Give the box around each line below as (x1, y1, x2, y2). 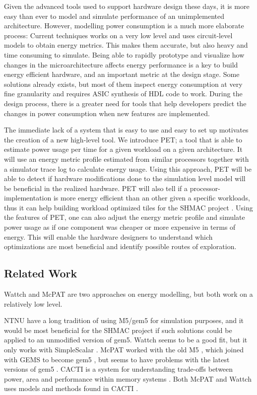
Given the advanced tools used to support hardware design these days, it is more (4, 1, 250, 11)
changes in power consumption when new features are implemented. (4, 108, 210, 118)
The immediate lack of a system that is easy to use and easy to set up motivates (4, 125, 249, 135)
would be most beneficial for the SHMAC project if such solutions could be (4, 325, 232, 335)
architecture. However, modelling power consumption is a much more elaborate (4, 20, 244, 31)
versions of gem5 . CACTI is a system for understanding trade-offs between (4, 364, 233, 374)
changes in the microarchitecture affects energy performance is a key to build (4, 59, 238, 69)
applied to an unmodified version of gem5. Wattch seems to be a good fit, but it (4, 334, 248, 345)
